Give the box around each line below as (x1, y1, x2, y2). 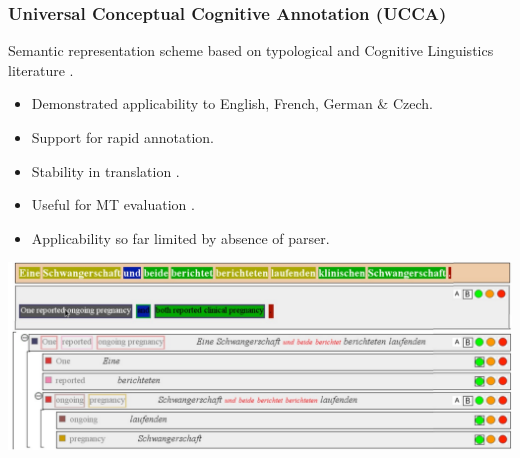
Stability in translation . (31, 160, 180, 181)
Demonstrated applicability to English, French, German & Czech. (31, 93, 433, 114)
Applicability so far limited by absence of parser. (31, 227, 330, 248)
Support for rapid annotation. (31, 127, 214, 147)
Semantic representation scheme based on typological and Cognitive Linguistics (8, 40, 494, 61)
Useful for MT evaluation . (31, 194, 195, 215)
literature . (8, 59, 74, 80)
